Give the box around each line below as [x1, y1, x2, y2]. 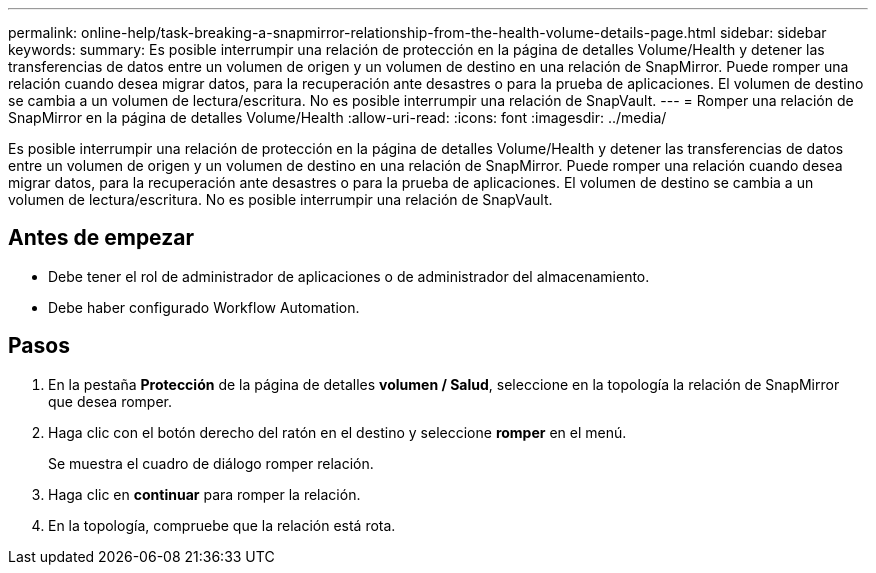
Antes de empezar [8, 225, 194, 251]
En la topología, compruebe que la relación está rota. [48, 516, 396, 534]
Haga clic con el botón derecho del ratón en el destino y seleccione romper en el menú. [48, 423, 627, 441]
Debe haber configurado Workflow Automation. [48, 298, 360, 316]
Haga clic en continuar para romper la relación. [48, 485, 361, 503]
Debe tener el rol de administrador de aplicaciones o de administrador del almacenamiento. [48, 267, 650, 285]
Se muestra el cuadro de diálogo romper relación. [48, 454, 374, 472]
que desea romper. [48, 392, 173, 410]
